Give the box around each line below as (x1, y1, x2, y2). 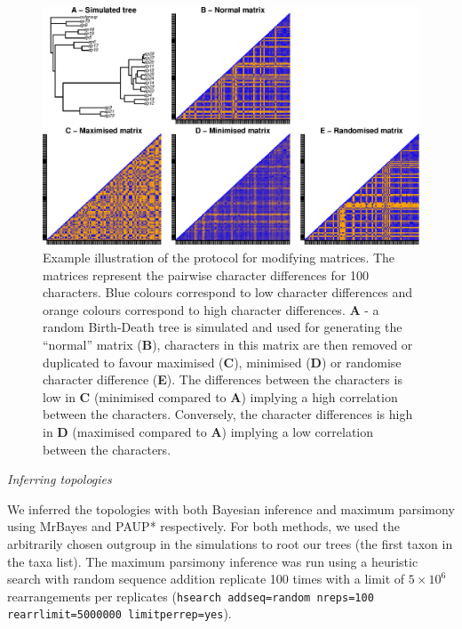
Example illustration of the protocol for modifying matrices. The (43, 248, 395, 267)
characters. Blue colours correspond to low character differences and (43, 283, 413, 302)
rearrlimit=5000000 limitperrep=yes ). (7, 604, 232, 623)
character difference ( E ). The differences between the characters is (43, 370, 402, 389)
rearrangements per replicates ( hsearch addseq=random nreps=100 (7, 586, 374, 605)
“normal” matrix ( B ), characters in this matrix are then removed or (43, 335, 413, 354)
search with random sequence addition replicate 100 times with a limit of (7, 569, 405, 588)
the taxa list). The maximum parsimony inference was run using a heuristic (7, 552, 418, 570)
